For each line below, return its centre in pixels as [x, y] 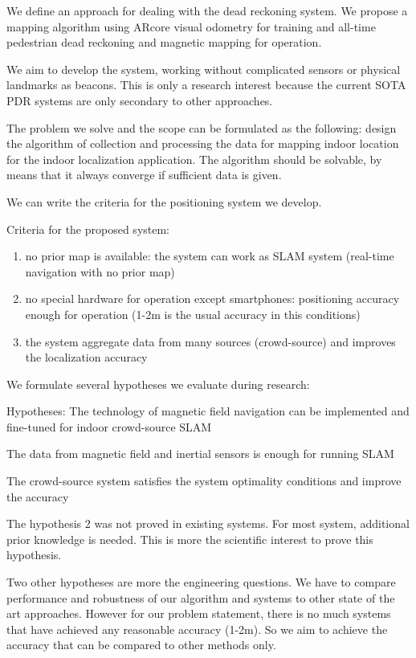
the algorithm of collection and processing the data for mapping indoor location [203, 143]
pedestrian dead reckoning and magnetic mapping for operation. [164, 42]
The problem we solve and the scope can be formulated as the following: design [202, 127]
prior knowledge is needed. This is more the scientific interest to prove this [190, 539]
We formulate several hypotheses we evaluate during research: [158, 384]
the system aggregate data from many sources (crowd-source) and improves [210, 341]
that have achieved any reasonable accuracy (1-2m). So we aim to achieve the [197, 629]
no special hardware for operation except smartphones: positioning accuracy [212, 298]
